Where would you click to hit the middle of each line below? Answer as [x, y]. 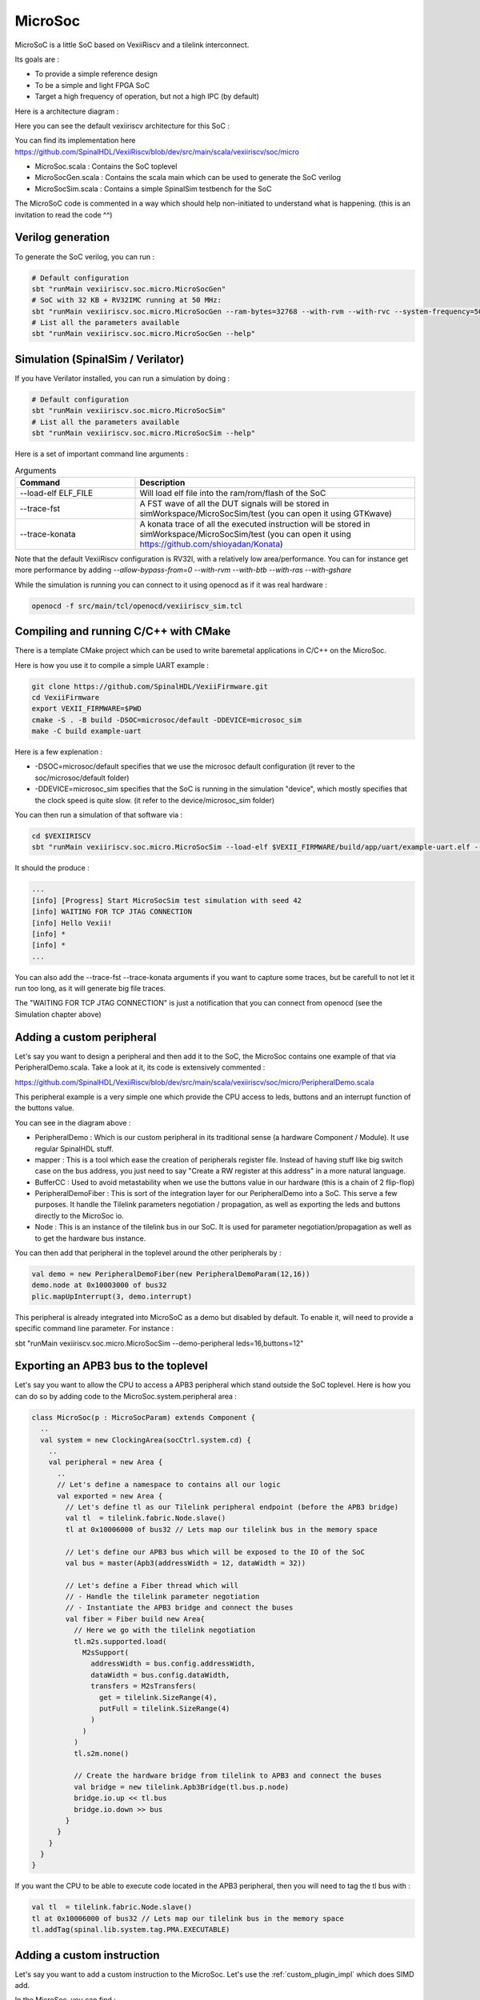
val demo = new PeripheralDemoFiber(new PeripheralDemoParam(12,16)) [171, 1274]
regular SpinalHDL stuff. [74, 1149]
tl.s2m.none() [101, 1753]
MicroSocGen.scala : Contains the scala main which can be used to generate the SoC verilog [188, 178]
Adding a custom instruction [87, 1955]
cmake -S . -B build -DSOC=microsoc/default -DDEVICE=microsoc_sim [167, 720]
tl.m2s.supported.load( [120, 1641]
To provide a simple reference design [96, 74]
